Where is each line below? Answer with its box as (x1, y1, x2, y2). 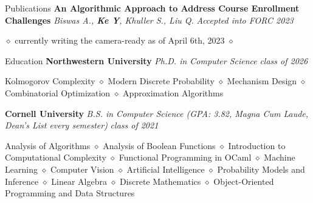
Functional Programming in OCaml (119, 151, 252, 164)
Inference (5, 175, 39, 187)
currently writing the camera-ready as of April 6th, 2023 (15, 34, 225, 47)
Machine (264, 151, 295, 164)
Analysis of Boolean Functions (103, 139, 216, 151)
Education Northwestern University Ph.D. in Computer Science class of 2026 (5, 54, 308, 67)
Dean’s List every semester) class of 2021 (5, 119, 159, 131)
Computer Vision (50, 162, 114, 175)
